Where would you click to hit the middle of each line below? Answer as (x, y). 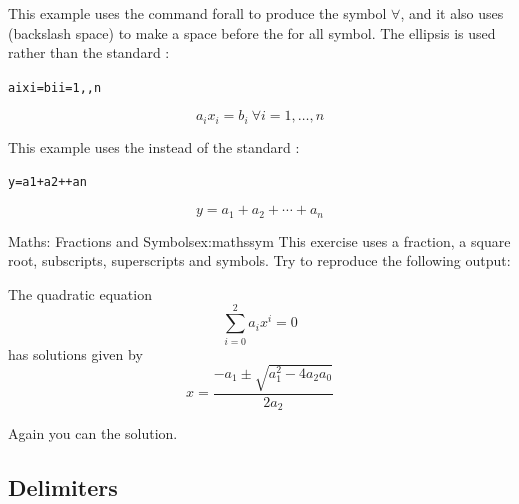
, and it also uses (452, 13)
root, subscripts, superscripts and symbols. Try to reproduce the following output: (259, 260)
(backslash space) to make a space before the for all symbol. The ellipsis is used (252, 32)
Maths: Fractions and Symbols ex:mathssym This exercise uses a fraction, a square (259, 240)
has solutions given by (75, 353)
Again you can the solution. (93, 433)
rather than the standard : (89, 52)
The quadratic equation (80, 293)
